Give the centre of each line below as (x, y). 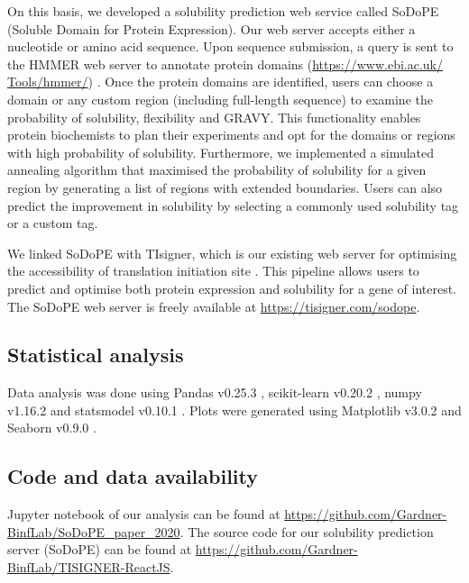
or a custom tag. (53, 223)
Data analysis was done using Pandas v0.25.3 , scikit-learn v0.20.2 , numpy (215, 392)
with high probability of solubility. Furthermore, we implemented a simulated (221, 152)
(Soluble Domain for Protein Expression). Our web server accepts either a (212, 28)
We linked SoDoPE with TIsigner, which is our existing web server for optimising (232, 253)
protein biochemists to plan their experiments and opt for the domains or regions (231, 135)
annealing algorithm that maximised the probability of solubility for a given (217, 170)
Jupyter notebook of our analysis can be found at (144, 514)
